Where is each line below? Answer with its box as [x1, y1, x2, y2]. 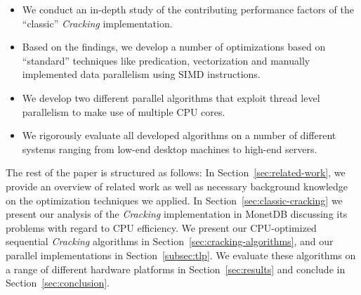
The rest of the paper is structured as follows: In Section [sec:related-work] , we [6, 165, 346, 180]
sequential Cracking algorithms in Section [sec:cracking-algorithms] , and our [6, 234, 334, 249]
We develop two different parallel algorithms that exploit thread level [22, 90, 320, 105]
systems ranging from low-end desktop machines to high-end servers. [22, 141, 317, 156]
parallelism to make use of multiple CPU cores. [22, 104, 225, 119]
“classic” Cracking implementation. [22, 15, 173, 30]
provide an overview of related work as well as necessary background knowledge [6, 178, 348, 193]
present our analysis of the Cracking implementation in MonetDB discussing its [6, 206, 348, 221]
